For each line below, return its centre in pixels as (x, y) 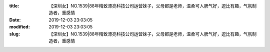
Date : (15, 19)
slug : (14, 34)
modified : (19, 27)
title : (14, 6)
